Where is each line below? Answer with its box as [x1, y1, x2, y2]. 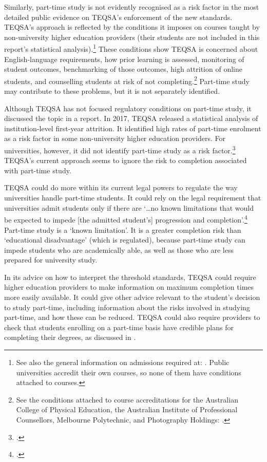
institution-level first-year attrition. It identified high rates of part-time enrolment [4, 123, 261, 133]
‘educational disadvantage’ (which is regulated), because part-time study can [4, 234, 245, 245]
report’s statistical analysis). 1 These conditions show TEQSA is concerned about [4, 42, 258, 54]
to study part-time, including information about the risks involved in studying [4, 302, 250, 312]
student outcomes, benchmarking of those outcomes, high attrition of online [4, 64, 242, 74]
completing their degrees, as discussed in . [4, 332, 136, 343]
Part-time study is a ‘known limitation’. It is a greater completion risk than [4, 224, 241, 235]
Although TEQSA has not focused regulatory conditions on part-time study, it [4, 103, 252, 113]
